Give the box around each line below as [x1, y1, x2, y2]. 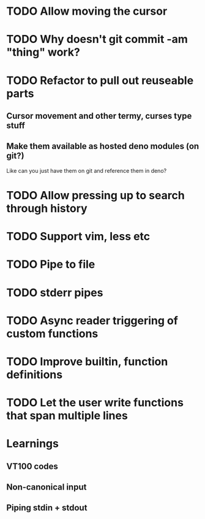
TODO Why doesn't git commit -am [6, 32, 188, 47]
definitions [6, 368, 63, 381]
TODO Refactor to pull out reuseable [6, 74, 194, 87]
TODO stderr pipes [6, 286, 103, 300]
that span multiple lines [6, 409, 129, 423]
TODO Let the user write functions [6, 396, 184, 410]
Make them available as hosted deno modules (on [6, 141, 199, 151]
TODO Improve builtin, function [6, 354, 168, 368]
